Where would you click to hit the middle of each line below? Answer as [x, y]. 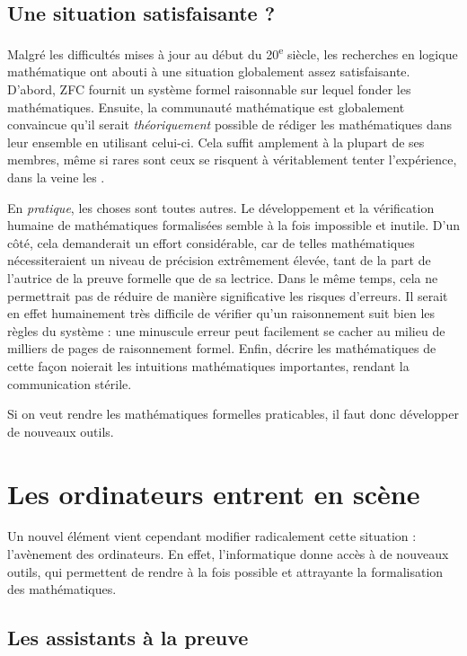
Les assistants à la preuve [128, 638]
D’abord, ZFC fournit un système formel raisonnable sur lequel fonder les [209, 89]
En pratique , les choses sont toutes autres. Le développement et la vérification [221, 207]
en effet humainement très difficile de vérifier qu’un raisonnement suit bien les [221, 313]
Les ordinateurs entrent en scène [214, 493]
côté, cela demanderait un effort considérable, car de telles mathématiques [211, 242]
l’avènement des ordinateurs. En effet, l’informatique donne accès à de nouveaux [228, 554]
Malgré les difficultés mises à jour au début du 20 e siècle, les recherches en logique [233, 53]
